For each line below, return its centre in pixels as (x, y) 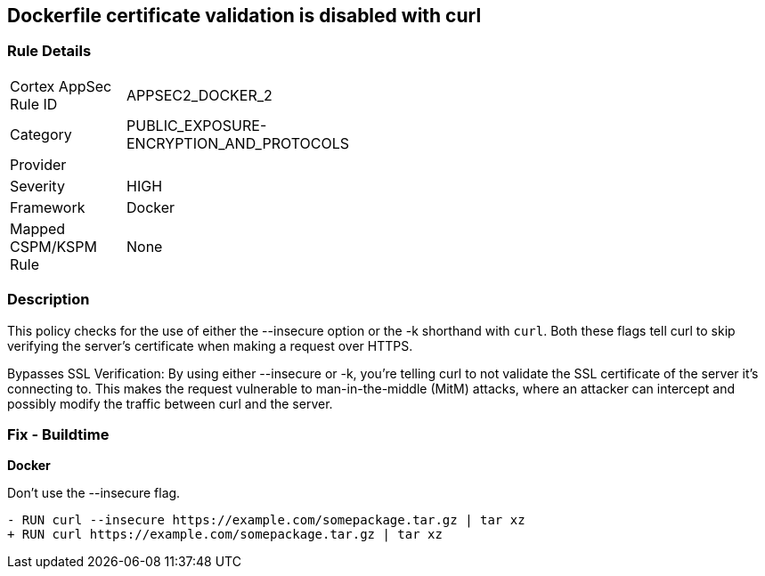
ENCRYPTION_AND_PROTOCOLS (238, 143)
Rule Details (49, 51)
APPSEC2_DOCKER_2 (199, 95)
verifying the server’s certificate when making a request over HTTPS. (210, 345)
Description (49, 300)
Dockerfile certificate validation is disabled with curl (244, 16)
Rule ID (34, 104)
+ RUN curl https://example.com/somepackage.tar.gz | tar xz (225, 535)
